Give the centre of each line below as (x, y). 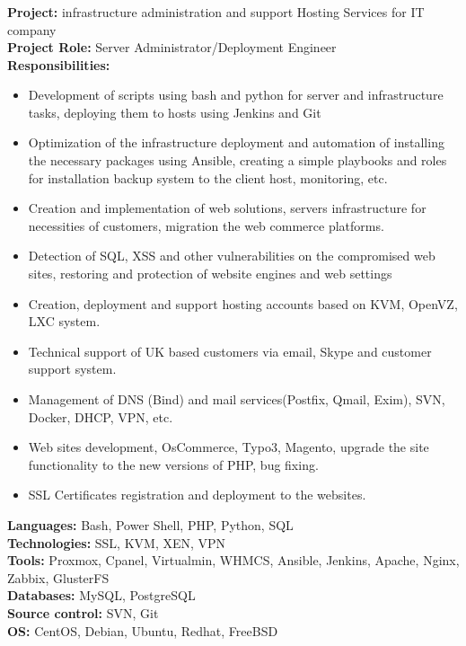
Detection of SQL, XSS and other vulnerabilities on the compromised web (232, 256)
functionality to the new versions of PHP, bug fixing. (173, 464)
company (32, 29)
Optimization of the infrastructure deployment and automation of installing (236, 142)
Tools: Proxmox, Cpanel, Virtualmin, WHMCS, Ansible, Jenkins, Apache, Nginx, (233, 560)
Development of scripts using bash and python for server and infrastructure (236, 95)
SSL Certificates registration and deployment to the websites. (197, 495)
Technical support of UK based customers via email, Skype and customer (230, 351)
